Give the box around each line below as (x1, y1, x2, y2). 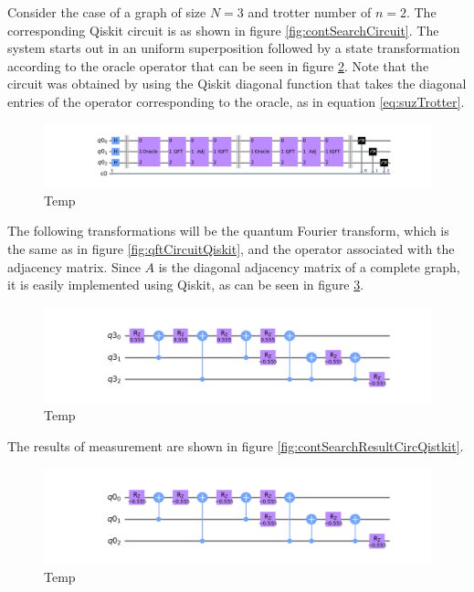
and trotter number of (248, 3, 372, 21)
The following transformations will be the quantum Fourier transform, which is (7, 221, 449, 240)
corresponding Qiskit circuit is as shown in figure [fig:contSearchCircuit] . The (7, 20, 439, 39)
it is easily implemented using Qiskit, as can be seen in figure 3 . (7, 275, 364, 294)
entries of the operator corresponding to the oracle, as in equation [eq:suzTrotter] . (7, 91, 465, 111)
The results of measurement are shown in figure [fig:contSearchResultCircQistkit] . (7, 437, 464, 456)
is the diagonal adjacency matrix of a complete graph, (158, 257, 460, 276)
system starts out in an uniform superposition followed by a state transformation (7, 38, 460, 58)
